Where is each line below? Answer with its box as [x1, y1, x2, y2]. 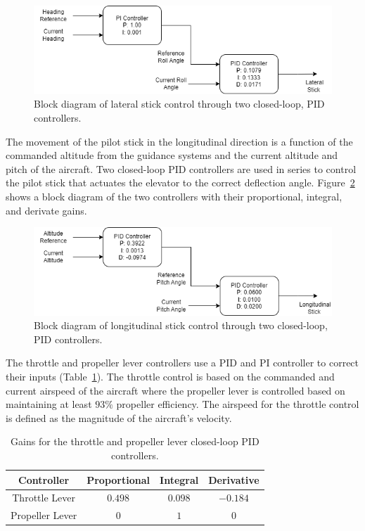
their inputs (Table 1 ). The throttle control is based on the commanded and [6, 369, 335, 383]
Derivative [208, 472, 260, 487]
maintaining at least [6, 397, 92, 411]
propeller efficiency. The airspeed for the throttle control [116, 397, 359, 411]
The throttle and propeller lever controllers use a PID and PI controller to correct [6, 355, 359, 370]
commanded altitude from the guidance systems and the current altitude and [6, 148, 338, 162]
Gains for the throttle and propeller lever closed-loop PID [11, 434, 260, 449]
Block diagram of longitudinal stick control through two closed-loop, [34, 318, 328, 333]
